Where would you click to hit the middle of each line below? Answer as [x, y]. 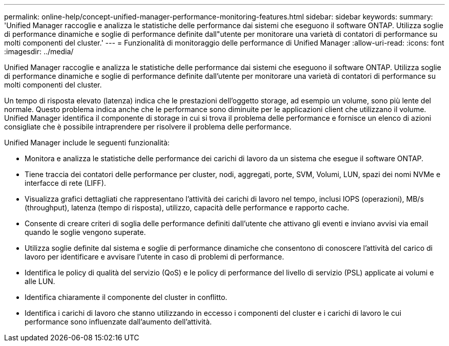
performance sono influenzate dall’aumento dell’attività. [118, 322]
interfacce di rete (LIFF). [65, 183]
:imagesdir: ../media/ [39, 51]
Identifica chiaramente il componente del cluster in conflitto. [126, 297]
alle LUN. [40, 281]
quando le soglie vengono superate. [85, 232]
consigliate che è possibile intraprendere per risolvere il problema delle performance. [148, 127]
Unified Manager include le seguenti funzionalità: [87, 143]
